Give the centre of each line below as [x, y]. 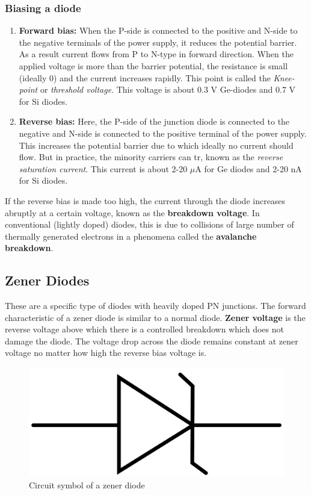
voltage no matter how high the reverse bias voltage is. [106, 353]
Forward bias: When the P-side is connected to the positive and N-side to [158, 30]
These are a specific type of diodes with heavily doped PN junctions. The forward [155, 306]
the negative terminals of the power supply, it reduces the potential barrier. [158, 42]
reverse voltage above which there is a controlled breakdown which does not [144, 329]
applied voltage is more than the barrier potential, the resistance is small [153, 66]
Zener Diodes [47, 280]
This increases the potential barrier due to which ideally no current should [156, 145]
